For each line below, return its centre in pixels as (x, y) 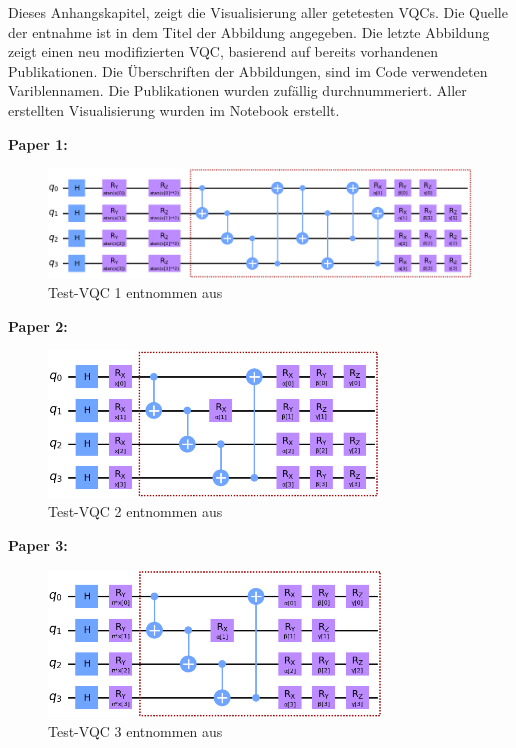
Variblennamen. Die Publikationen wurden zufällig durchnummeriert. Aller (237, 90)
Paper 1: (38, 143)
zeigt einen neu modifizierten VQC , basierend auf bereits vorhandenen (223, 51)
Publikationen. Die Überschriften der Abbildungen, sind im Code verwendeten (248, 70)
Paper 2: (38, 325)
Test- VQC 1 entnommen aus (135, 292)
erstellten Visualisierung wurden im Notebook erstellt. (174, 109)
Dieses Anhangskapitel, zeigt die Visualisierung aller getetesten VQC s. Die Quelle (258, 12)
